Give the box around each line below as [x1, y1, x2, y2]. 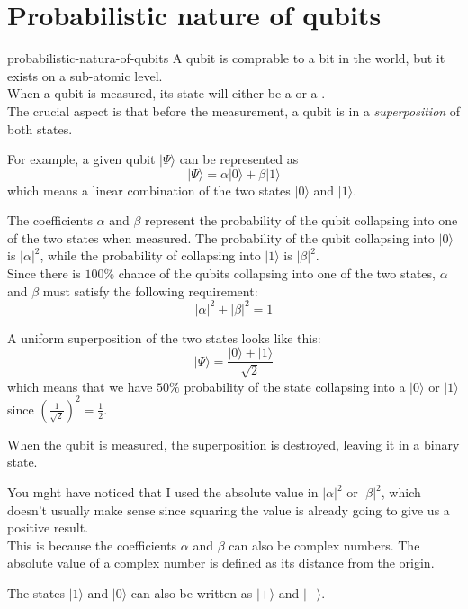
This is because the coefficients [7, 535, 177, 554]
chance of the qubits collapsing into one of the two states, [118, 264, 436, 283]
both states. [7, 119, 73, 138]
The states [7, 584, 65, 603]
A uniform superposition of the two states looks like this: [7, 328, 321, 347]
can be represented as [179, 150, 299, 168]
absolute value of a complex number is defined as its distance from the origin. [7, 553, 435, 572]
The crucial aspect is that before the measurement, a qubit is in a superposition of [7, 101, 461, 120]
